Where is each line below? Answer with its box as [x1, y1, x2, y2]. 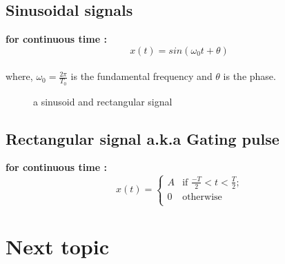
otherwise [182, 192, 222, 202]
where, [6, 69, 33, 83]
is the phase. [223, 69, 276, 83]
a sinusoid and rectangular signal [33, 94, 173, 108]
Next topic [6, 232, 109, 261]
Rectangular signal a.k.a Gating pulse [6, 128, 279, 149]
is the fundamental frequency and [70, 69, 213, 83]
